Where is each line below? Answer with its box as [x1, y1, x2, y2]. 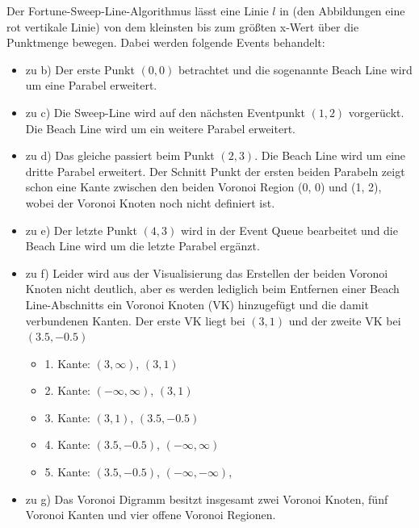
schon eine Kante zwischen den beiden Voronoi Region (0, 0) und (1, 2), [25, 178, 382, 195]
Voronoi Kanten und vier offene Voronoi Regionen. [25, 506, 276, 523]
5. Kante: [44, 463, 90, 480]
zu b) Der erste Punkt [25, 61, 135, 78]
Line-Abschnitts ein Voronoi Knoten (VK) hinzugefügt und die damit [25, 295, 369, 312]
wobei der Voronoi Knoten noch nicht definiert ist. [25, 194, 275, 211]
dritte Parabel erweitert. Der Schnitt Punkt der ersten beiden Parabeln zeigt [25, 162, 405, 179]
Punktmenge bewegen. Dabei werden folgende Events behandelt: [6, 34, 325, 51]
